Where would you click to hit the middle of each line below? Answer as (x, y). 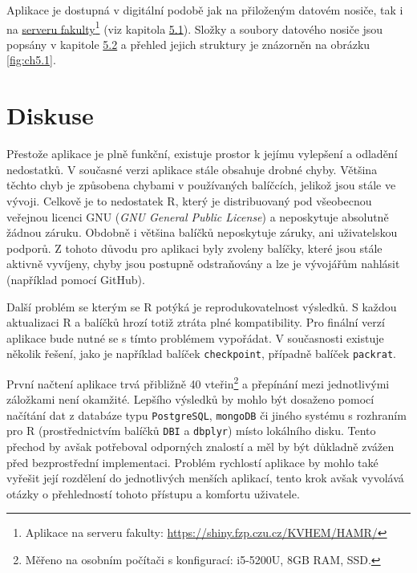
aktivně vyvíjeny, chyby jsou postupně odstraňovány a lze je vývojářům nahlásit (203, 264)
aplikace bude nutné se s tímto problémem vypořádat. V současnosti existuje (195, 337)
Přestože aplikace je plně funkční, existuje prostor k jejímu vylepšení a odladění (202, 154)
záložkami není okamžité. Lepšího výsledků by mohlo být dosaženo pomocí (190, 399)
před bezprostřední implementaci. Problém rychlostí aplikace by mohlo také (192, 462)
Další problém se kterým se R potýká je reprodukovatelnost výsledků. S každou (202, 306)
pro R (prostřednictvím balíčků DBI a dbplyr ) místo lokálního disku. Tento (191, 431)
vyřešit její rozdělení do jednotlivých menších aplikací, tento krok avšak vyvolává (205, 478)
